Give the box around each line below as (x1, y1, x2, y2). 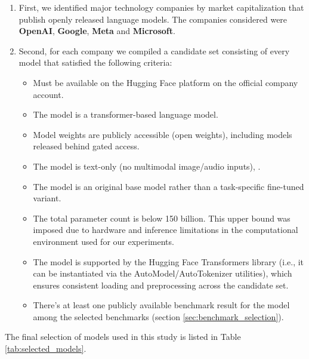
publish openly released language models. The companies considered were (18, 13, 288, 25)
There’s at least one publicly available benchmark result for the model (33, 299, 290, 311)
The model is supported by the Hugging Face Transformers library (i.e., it (33, 255, 304, 268)
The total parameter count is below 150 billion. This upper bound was (33, 211, 291, 224)
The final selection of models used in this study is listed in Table (5, 330, 241, 343)
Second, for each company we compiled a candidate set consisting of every (18, 44, 290, 57)
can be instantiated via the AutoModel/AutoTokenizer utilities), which (33, 267, 292, 280)
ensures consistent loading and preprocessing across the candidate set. (33, 278, 289, 291)
